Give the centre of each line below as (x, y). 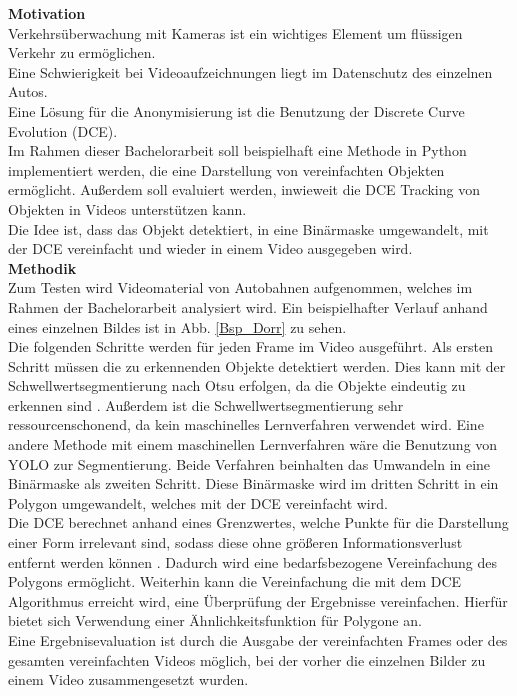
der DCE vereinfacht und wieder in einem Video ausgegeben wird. (210, 248)
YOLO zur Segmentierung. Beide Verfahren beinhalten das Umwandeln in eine (249, 463)
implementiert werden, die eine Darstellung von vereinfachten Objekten (226, 169)
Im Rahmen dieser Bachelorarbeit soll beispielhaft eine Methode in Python (237, 150)
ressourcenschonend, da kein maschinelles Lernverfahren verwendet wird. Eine (246, 424)
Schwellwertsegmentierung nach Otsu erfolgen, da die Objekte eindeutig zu (237, 385)
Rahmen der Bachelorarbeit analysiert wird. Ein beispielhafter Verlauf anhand (248, 306)
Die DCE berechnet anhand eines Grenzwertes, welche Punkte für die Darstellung (258, 522)
